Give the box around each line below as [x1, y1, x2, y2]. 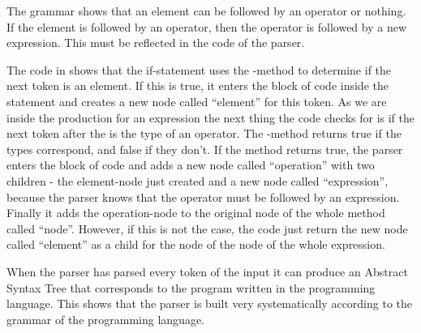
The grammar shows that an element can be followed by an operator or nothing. [6, 2, 406, 19]
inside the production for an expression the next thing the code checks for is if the [6, 109, 415, 126]
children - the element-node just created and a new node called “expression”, [6, 172, 389, 189]
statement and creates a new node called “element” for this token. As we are [6, 92, 387, 109]
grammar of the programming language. [6, 310, 205, 327]
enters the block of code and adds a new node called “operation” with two [6, 156, 375, 173]
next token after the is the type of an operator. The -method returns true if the [6, 125, 402, 142]
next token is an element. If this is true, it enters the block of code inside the [6, 77, 389, 94]
